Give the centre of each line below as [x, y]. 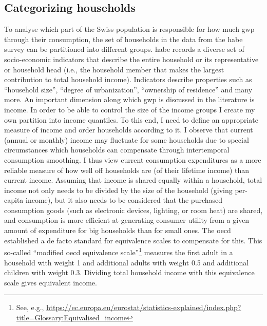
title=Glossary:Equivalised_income [72, 317]
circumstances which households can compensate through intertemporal [117, 150]
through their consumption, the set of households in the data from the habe [123, 39]
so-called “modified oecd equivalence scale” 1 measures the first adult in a [119, 251]
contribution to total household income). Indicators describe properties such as [128, 79]
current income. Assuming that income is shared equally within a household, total [133, 180]
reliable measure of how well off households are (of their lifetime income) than [127, 170]
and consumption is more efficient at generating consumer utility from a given [127, 220]
